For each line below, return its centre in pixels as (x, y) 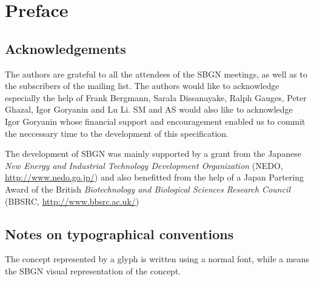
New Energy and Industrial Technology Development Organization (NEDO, (144, 165)
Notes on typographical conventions (119, 233)
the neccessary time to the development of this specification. (117, 133)
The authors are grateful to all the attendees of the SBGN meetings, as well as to (156, 74)
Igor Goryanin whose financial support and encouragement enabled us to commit (155, 121)
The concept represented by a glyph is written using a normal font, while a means (157, 259)
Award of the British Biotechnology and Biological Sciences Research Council (148, 189)
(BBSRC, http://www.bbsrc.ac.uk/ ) (72, 201)
